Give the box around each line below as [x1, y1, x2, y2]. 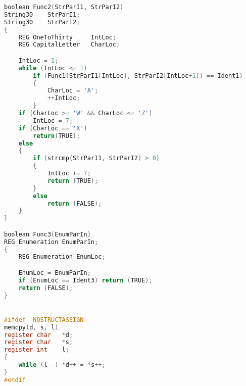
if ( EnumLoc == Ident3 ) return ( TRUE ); [18, 276, 153, 284]
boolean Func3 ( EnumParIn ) [4, 230, 91, 238]
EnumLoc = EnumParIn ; [18, 269, 91, 276]
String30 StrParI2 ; [4, 18, 80, 26]
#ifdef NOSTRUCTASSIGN [4, 316, 84, 323]
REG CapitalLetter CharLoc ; [18, 41, 120, 49]
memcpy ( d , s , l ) [4, 323, 59, 331]
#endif [4, 376, 26, 383]
